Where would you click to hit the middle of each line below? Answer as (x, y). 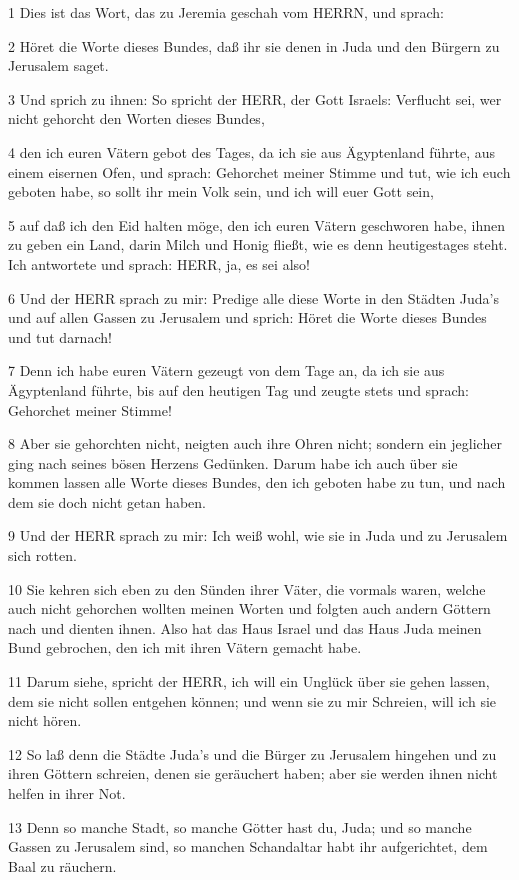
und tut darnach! (60, 336)
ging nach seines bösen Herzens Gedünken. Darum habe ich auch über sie (233, 462)
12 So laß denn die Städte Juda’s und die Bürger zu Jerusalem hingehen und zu (252, 753)
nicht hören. (45, 720)
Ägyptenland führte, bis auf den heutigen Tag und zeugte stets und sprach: (238, 389)
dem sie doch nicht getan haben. (107, 501)
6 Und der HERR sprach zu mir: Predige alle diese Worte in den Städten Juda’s (254, 297)
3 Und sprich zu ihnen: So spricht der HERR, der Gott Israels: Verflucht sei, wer (255, 98)
